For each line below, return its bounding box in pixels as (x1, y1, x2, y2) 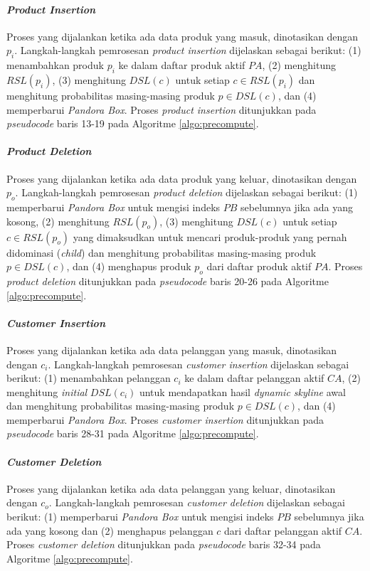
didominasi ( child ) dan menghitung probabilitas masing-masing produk (6, 245, 317, 260)
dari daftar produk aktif (206, 259, 312, 274)
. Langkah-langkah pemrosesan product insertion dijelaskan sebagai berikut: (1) (14, 43, 361, 58)
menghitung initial (6, 384, 88, 399)
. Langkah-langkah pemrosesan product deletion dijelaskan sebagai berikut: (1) (15, 185, 358, 200)
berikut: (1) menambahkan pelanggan (6, 370, 171, 385)
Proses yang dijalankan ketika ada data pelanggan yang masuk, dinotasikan (6, 342, 337, 357)
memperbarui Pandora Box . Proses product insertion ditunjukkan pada (6, 102, 317, 117)
